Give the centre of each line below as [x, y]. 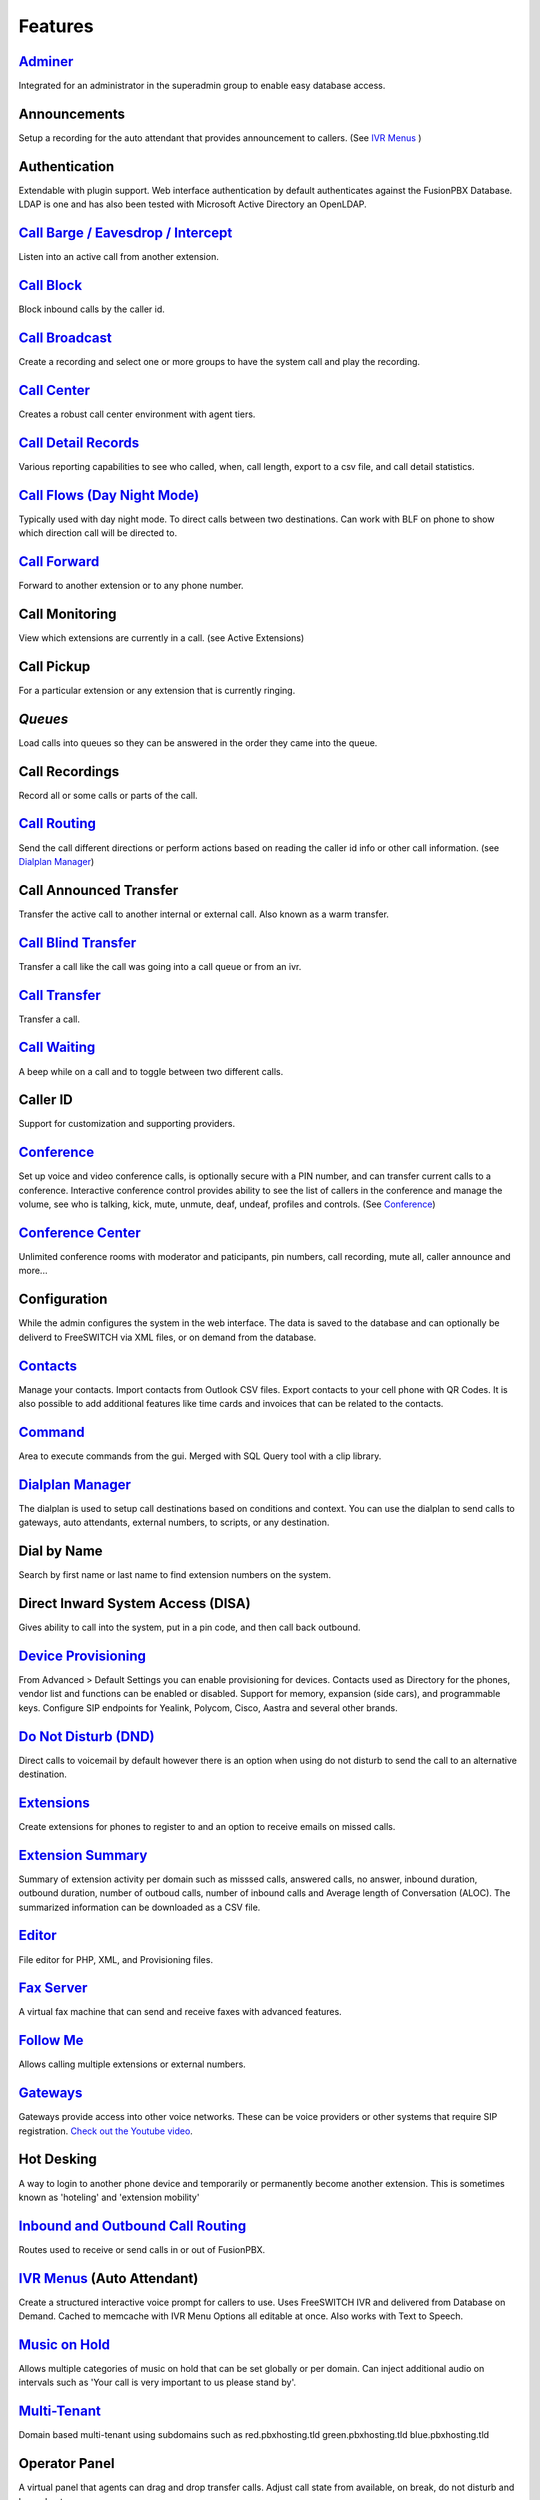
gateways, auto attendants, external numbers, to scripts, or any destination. [174, 1522]
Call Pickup [54, 666]
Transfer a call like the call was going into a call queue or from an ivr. [160, 966]
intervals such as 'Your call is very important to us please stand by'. [157, 2382]
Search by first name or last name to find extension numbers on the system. [175, 1575]
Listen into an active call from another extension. [118, 257]
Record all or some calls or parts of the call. [108, 795]
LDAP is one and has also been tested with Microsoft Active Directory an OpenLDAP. [192, 204]
